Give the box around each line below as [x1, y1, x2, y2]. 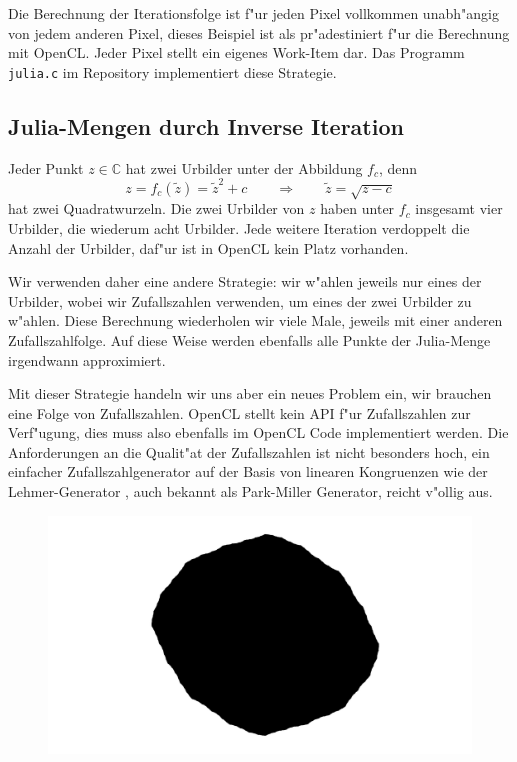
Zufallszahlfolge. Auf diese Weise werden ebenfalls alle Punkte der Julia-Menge [8, 329, 491, 350]
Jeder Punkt [8, 157, 84, 178]
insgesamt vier [415, 198, 503, 219]
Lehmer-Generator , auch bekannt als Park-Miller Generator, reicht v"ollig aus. [8, 481, 493, 502]
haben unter [320, 198, 395, 219]
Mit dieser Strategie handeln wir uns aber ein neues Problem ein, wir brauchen [8, 383, 492, 404]
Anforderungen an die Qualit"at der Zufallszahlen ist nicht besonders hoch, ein [8, 441, 490, 462]
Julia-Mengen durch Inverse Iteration [8, 110, 404, 141]
